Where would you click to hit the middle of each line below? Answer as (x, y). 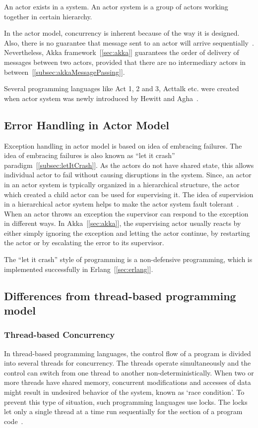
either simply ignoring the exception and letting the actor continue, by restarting (127, 233)
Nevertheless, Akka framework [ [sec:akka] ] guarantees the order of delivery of (122, 52)
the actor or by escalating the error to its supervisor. (84, 242)
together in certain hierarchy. (48, 16)
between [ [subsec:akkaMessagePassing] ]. (64, 72)
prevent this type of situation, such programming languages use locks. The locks (126, 401)
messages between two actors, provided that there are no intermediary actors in (125, 62)
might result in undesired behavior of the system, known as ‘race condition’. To (124, 392)
